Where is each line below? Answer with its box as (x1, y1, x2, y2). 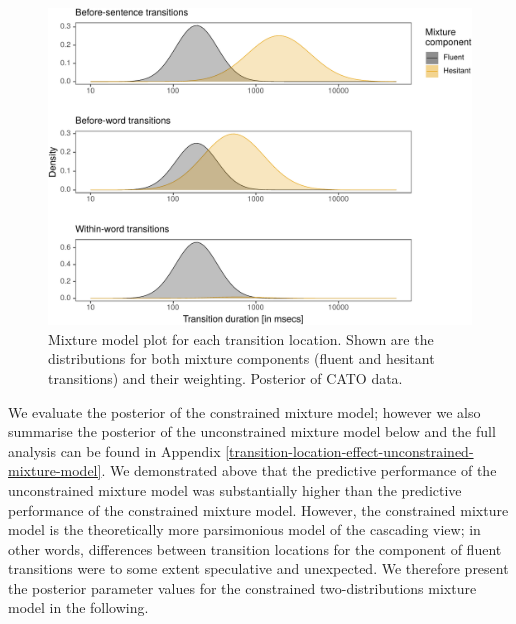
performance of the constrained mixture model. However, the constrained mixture (8, 499, 509, 520)
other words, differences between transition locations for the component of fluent (8, 538, 502, 559)
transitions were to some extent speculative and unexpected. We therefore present (8, 558, 509, 579)
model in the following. (8, 597, 149, 618)
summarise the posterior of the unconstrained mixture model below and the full (8, 421, 496, 442)
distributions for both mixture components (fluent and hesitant (48, 348, 435, 369)
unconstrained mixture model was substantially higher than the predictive (8, 479, 462, 500)
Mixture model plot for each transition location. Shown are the (48, 328, 434, 349)
